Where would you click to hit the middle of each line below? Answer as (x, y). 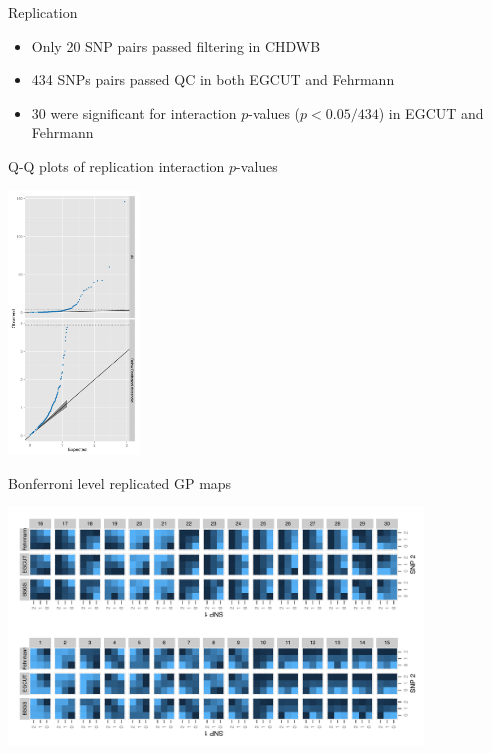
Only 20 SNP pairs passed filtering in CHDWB (176, 45)
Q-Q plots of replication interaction (116, 165)
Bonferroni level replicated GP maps (120, 482)
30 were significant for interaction (134, 112)
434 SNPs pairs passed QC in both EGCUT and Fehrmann (213, 79)
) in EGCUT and (431, 112)
